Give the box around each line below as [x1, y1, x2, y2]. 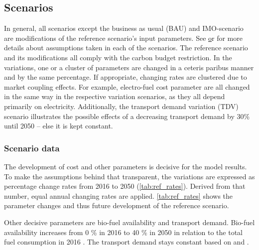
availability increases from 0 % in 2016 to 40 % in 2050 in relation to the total [4, 227, 243, 237]
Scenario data [4, 141, 60, 154]
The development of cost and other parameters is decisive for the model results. [4, 161, 247, 171]
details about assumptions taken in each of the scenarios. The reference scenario [4, 42, 248, 53]
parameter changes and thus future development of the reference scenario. [4, 200, 229, 211]
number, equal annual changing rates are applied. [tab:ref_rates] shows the [4, 190, 233, 201]
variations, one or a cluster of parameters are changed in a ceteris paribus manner [4, 62, 254, 72]
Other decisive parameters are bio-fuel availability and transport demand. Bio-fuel [4, 217, 255, 227]
